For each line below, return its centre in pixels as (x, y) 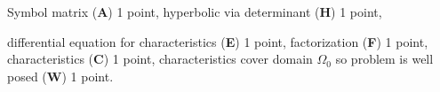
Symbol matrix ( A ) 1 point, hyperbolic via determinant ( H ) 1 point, (195, 11)
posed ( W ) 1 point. (60, 76)
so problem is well (384, 59)
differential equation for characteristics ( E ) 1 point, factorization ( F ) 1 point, (218, 41)
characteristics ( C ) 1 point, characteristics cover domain (160, 59)
